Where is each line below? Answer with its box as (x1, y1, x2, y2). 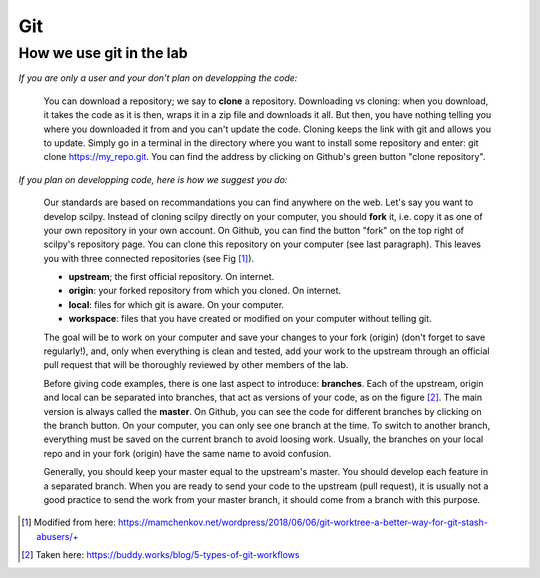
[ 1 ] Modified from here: (21, 516, 117, 529)
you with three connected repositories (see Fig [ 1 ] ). (43, 252, 255, 264)
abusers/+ (36, 530, 79, 542)
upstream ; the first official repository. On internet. (68, 271, 275, 283)
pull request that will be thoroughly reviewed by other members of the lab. (43, 359, 349, 371)
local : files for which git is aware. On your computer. (68, 298, 285, 310)
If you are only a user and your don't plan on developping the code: (18, 72, 298, 84)
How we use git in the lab (18, 44, 189, 62)
